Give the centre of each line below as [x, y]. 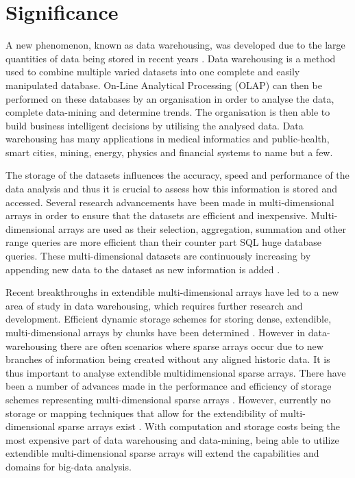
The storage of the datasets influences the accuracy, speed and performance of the [177, 175]
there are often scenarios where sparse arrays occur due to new [192, 345]
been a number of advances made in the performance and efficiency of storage [169, 386]
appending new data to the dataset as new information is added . [143, 269]
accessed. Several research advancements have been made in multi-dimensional [170, 202]
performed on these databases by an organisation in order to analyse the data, [170, 98]
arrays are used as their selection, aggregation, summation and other [202, 228]
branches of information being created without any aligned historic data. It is [168, 359]
